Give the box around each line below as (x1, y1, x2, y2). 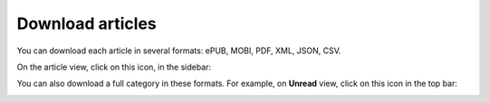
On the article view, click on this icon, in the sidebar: (16, 61, 212, 72)
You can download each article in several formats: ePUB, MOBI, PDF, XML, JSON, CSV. (16, 45, 341, 56)
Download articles (16, 14, 158, 33)
